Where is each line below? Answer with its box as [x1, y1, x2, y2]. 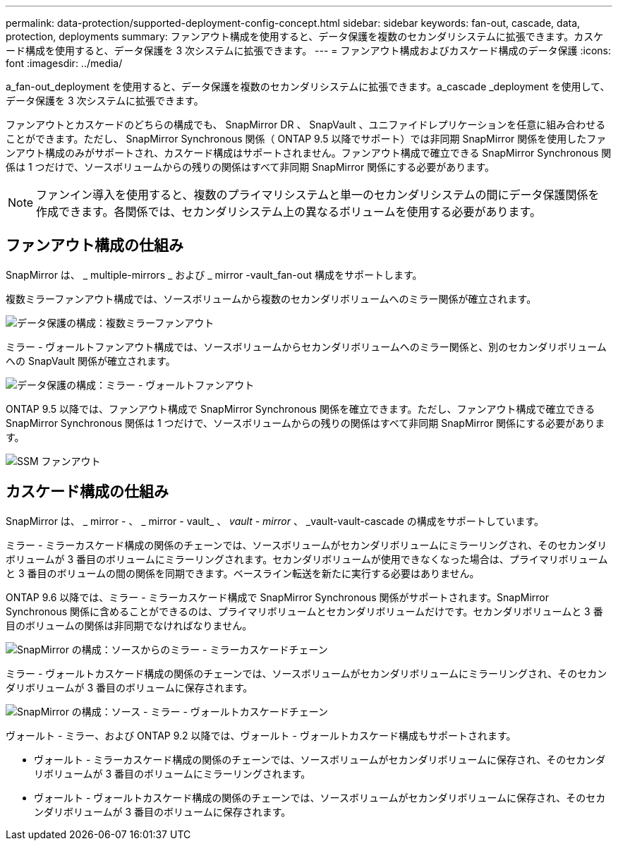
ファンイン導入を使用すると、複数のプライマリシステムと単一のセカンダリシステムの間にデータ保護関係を [36, 188, 600, 202]
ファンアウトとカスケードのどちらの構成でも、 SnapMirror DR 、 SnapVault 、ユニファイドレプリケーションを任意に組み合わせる [6, 119, 606, 131]
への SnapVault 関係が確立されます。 [6, 354, 176, 367]
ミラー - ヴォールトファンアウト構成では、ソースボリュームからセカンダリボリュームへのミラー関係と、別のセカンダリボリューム [6, 340, 607, 353]
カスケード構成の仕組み [6, 483, 169, 501]
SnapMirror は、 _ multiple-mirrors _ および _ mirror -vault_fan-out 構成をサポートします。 [6, 268, 423, 281]
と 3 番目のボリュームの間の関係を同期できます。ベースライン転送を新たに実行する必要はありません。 [6, 567, 480, 579]
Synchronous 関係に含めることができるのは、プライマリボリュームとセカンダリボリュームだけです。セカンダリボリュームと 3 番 [6, 605, 603, 617]
